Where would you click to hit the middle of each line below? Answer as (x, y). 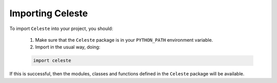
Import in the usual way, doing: (68, 47)
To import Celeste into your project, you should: (61, 29)
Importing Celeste (49, 13)
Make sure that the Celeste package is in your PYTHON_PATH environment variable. (124, 40)
